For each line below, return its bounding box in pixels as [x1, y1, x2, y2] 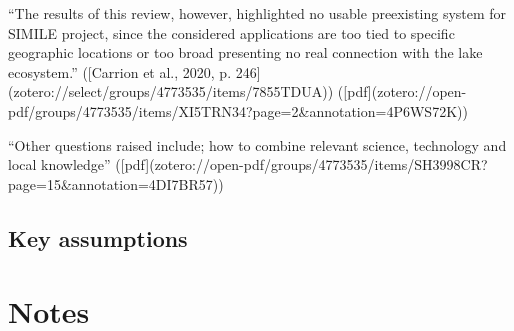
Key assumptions [8, 222, 188, 253]
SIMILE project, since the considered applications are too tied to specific [8, 22, 455, 43]
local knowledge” [8, 154, 111, 175]
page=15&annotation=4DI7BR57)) [8, 173, 224, 194]
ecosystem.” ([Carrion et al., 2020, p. [8, 61, 232, 82]
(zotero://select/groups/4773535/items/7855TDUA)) [8, 81, 334, 102]
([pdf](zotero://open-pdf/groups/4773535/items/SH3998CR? [115, 154, 488, 175]
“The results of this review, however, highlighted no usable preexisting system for [8, 3, 507, 23]
